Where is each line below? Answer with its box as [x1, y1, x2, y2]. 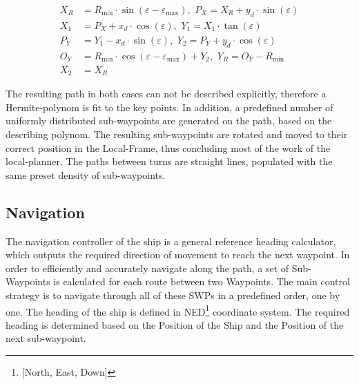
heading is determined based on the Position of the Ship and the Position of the [6, 317, 344, 332]
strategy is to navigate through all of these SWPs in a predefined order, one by [6, 287, 340, 302]
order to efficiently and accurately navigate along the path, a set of [6, 260, 289, 275]
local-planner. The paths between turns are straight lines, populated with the [6, 154, 333, 169]
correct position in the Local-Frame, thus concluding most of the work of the [6, 140, 331, 155]
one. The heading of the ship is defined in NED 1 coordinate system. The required [6, 302, 350, 318]
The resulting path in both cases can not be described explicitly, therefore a [6, 86, 327, 101]
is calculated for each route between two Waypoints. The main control [53, 274, 350, 289]
